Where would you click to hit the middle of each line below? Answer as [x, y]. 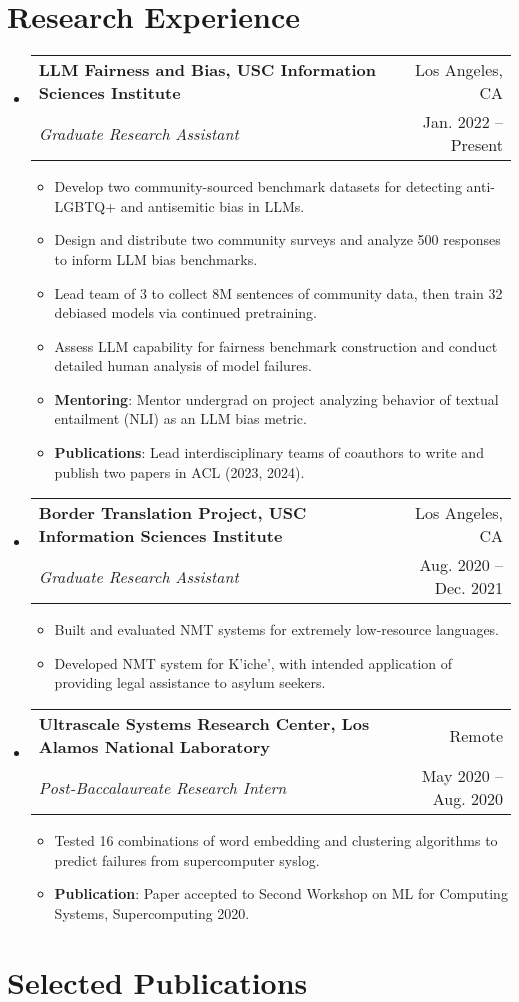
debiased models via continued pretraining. [185, 312]
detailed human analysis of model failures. [183, 365]
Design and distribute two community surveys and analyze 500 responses [277, 239]
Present [476, 145]
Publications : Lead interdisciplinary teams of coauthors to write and [269, 452]
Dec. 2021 [468, 588]
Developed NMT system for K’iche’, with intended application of [253, 662]
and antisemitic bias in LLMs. [212, 205]
